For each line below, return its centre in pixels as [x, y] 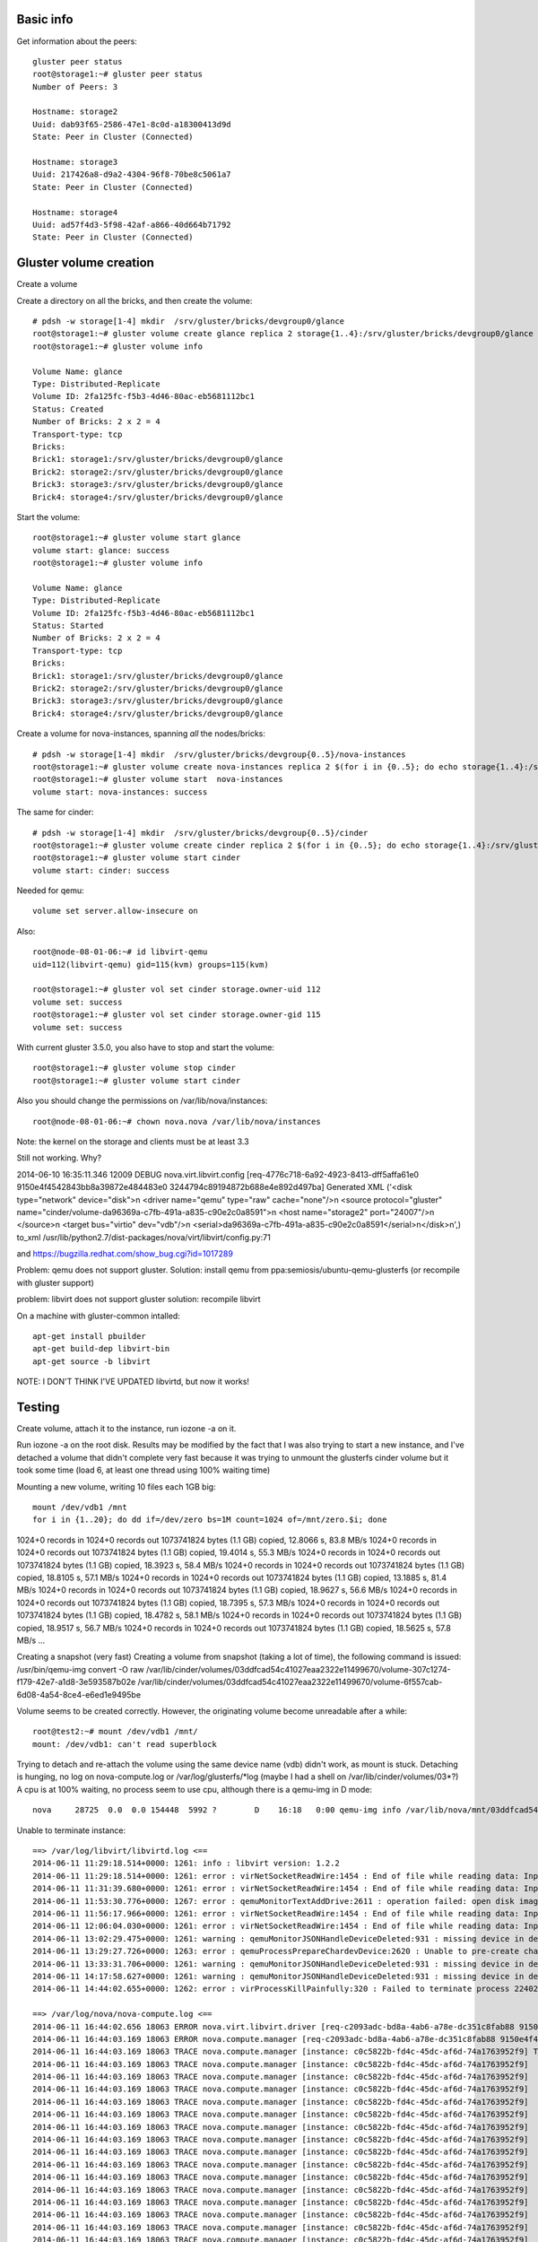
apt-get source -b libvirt [92, 1361]
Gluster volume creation [85, 263]
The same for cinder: [55, 813]
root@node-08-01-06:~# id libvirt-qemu [120, 952]
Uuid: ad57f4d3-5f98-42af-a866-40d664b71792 [132, 225]
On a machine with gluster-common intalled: [99, 1316]
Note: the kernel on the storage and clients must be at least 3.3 [133, 1141]
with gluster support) [55, 1282]
